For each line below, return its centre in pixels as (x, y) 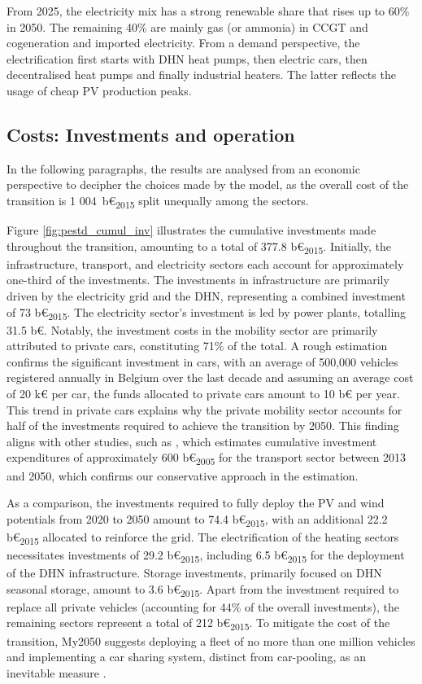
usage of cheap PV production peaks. (99, 90)
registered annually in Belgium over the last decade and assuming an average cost (210, 377)
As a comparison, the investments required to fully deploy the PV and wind (196, 503)
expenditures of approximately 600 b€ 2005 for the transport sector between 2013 (207, 458)
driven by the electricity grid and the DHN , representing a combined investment (206, 295)
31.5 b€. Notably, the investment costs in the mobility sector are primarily (192, 329)
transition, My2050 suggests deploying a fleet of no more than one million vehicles (211, 640)
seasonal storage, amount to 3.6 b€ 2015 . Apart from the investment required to (203, 590)
